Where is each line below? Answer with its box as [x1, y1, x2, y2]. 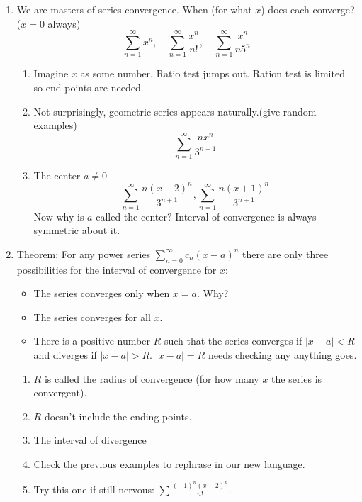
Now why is [33, 208, 84, 223]
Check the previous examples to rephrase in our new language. [33, 457, 305, 472]
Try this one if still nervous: [33, 481, 154, 496]
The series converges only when [33, 286, 170, 301]
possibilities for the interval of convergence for [16, 262, 217, 277]
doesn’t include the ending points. [44, 408, 192, 423]
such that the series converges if [164, 333, 302, 348]
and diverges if [33, 347, 97, 362]
